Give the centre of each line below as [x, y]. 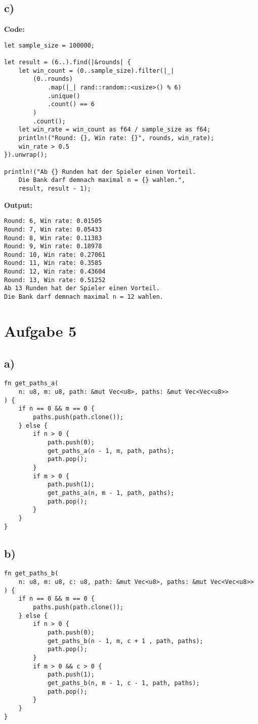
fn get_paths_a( [31, 383]
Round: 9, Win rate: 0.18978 [53, 246]
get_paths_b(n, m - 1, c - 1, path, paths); [123, 683]
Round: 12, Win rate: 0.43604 [55, 272]
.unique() [64, 96]
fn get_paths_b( [31, 574]
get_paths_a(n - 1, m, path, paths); [111, 451]
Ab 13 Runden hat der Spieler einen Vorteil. [82, 288]
